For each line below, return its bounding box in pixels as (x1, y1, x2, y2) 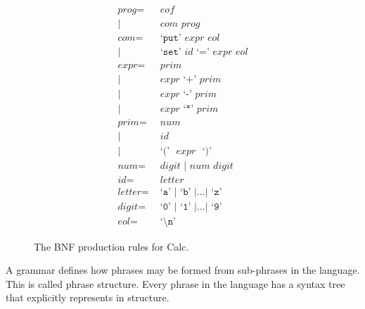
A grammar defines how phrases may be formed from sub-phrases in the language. (6, 263, 360, 277)
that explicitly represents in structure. (6, 290, 169, 305)
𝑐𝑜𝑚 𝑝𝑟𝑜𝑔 (160, 19, 200, 30)
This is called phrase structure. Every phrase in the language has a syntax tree (6, 276, 345, 291)
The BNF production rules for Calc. (34, 239, 189, 253)
